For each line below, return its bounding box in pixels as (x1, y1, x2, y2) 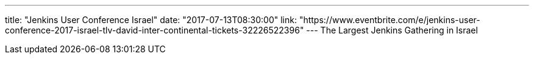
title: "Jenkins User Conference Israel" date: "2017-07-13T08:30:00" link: (5, 15, 297, 25)
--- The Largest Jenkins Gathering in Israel (306, 25, 478, 35)
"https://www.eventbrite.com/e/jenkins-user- (299, 15, 480, 25)
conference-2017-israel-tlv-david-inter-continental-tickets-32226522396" (5, 25, 304, 35)
